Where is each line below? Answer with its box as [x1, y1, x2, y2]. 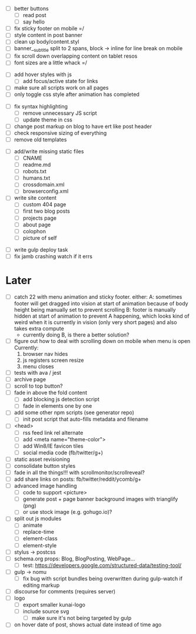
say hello [22, 18, 45, 25]
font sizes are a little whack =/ [14, 59, 88, 67]
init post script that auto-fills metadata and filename [22, 415, 148, 423]
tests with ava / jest [14, 369, 61, 376]
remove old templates [14, 136, 67, 143]
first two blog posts [22, 207, 70, 214]
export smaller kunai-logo [22, 601, 86, 609]
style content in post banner [14, 32, 83, 39]
